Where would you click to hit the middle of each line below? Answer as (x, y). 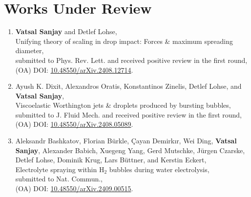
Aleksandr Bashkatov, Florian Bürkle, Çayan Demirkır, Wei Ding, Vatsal (126, 141)
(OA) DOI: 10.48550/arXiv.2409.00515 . (74, 188)
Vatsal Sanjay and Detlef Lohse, (66, 31)
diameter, (30, 50)
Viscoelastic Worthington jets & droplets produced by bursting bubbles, (123, 105)
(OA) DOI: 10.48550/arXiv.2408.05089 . (74, 124)
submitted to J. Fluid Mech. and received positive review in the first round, (128, 114)
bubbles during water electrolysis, (159, 169)
